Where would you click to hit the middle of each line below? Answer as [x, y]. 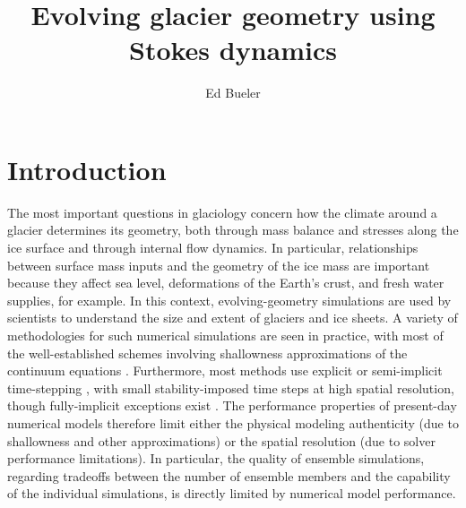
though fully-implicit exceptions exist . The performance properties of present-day [232, 405]
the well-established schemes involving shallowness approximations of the [207, 353]
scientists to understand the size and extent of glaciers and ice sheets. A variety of [233, 318]
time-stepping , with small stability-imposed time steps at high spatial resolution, [231, 387]
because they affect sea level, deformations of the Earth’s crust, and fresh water [226, 283]
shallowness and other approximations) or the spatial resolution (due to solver [221, 440]
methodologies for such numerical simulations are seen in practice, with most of [225, 335]
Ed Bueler [233, 93]
